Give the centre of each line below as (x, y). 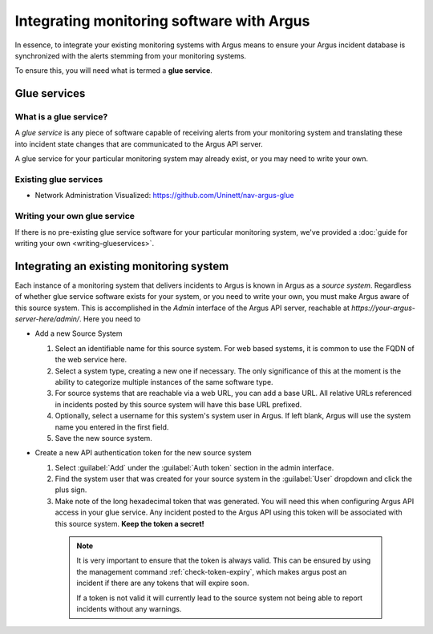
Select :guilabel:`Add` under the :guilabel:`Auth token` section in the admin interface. (194, 467)
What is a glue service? (61, 117)
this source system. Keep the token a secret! (129, 523)
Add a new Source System (79, 333)
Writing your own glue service (75, 216)
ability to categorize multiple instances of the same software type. (164, 382)
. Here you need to (110, 319)
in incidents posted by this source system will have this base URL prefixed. (178, 404)
